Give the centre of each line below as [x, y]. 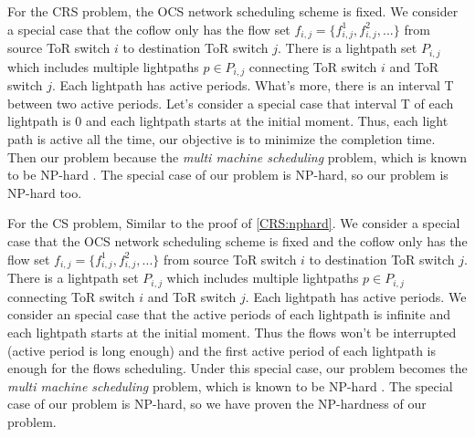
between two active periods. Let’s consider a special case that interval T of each [231, 103]
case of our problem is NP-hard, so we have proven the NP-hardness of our [217, 404]
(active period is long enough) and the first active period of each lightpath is [222, 350]
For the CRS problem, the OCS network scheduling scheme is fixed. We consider [233, 11]
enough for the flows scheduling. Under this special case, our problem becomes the [237, 368]
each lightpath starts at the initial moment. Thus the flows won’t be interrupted [232, 332]
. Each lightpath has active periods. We [356, 296]
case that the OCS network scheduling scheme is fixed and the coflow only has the [237, 240]
